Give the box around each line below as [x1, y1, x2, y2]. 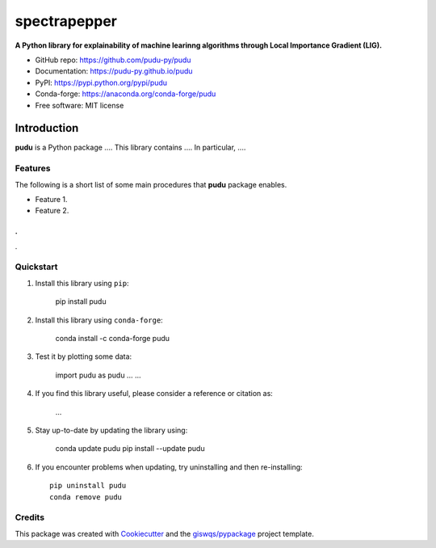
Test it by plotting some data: [35, 352, 132, 361]
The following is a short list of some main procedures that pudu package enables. [15, 179, 287, 189]
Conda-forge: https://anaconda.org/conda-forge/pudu [35, 89, 216, 99]
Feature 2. [35, 206, 69, 216]
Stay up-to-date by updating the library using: [35, 425, 188, 435]
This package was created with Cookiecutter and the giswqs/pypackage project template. [15, 529, 314, 538]
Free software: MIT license [35, 100, 124, 110]
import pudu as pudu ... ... [55, 370, 141, 380]
